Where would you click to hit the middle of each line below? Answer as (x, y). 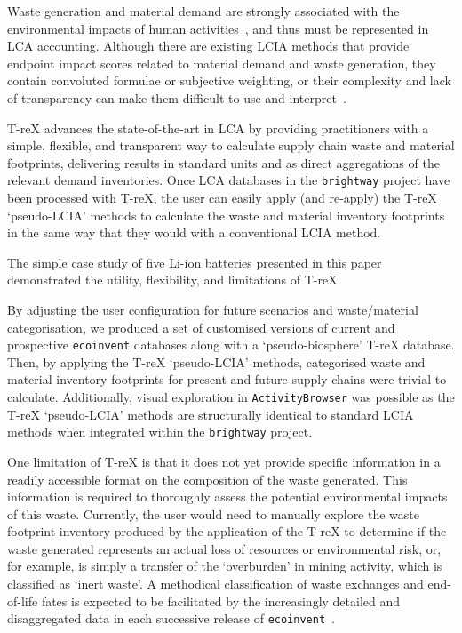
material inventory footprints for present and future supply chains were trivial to (227, 379)
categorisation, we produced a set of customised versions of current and (201, 327)
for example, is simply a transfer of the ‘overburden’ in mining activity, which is (225, 566)
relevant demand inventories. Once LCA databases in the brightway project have (229, 180)
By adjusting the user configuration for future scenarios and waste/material (213, 309)
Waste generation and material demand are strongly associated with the (203, 11)
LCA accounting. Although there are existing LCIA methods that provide (208, 46)
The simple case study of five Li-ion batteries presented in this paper (195, 262)
